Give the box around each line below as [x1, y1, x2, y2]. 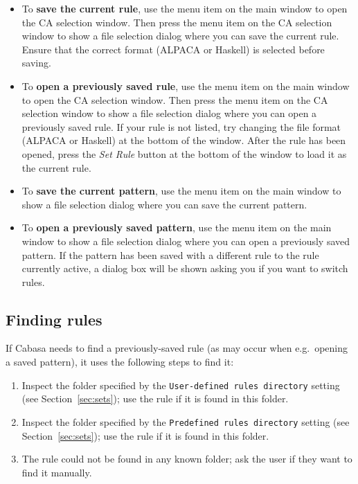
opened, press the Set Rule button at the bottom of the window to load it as [21, 146, 347, 161]
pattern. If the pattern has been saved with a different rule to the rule [21, 247, 319, 262]
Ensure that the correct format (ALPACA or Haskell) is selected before [21, 42, 325, 56]
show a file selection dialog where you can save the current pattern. [21, 197, 307, 211]
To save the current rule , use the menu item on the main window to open [21, 1, 348, 15]
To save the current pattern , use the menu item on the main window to [21, 183, 341, 198]
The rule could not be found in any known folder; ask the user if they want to [21, 451, 352, 466]
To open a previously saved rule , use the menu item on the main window [21, 78, 350, 93]
